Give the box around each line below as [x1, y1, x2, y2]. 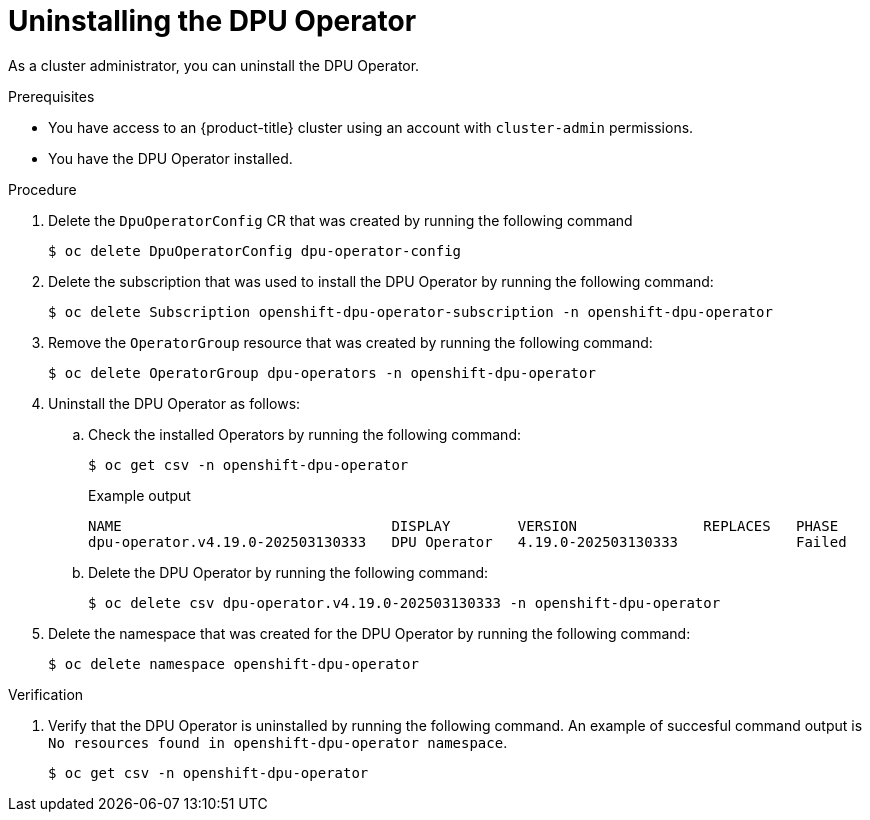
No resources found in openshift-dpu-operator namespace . [48, 733, 508, 751]
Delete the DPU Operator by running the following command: [88, 563, 489, 581]
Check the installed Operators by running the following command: [88, 425, 521, 443]
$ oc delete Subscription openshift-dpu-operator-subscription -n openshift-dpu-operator [48, 303, 773, 320]
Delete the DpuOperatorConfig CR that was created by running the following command [48, 211, 633, 229]
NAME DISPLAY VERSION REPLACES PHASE [88, 517, 839, 534]
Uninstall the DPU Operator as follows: [48, 394, 301, 412]
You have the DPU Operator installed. [48, 149, 293, 167]
